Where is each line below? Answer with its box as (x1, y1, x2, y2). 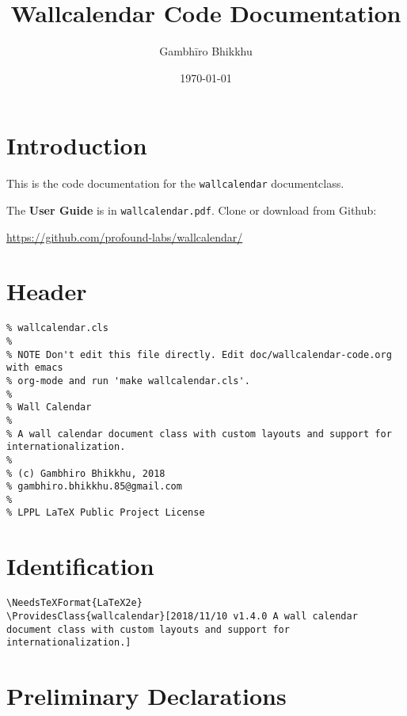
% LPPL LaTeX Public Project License (6, 507, 205, 519)
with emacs (6, 362, 63, 374)
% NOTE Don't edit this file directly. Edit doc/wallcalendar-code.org (6, 348, 392, 360)
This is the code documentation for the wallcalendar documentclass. (6, 175, 344, 192)
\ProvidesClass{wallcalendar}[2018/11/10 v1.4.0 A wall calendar (6, 610, 358, 622)
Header (6, 275, 87, 307)
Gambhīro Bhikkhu (159, 43, 253, 59)
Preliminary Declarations (6, 680, 287, 712)
